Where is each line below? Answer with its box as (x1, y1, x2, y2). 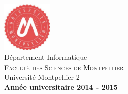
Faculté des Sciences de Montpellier (4, 61, 124, 72)
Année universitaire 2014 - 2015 (4, 81, 118, 92)
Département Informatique (4, 52, 87, 62)
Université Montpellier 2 (4, 72, 80, 82)
